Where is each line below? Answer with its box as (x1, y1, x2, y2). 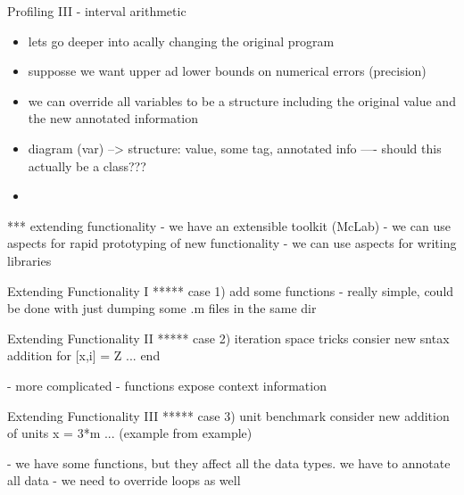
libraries (7, 251, 52, 269)
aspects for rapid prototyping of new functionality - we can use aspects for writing (7, 234, 457, 252)
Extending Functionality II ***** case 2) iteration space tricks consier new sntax (7, 328, 450, 347)
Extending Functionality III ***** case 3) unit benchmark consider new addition (7, 406, 450, 425)
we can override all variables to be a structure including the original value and (28, 91, 456, 110)
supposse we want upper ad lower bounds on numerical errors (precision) (28, 62, 427, 80)
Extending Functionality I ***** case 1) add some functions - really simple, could (7, 281, 454, 300)
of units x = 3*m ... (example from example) (7, 424, 253, 442)
